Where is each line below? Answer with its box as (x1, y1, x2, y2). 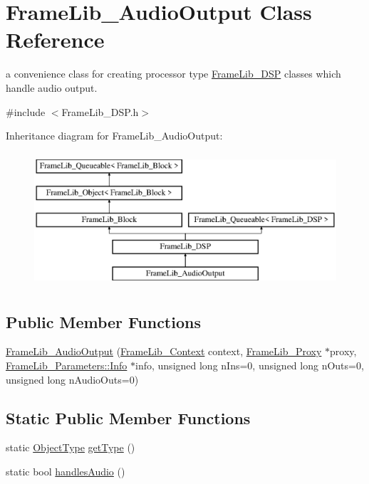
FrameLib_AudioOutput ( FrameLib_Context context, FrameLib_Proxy (6, 344, 322, 359)
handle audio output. (6, 80, 98, 95)
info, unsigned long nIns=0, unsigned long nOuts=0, (135, 358, 364, 373)
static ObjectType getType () (6, 440, 135, 455)
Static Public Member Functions (6, 406, 251, 428)
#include (6, 104, 46, 119)
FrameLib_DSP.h (61, 104, 139, 119)
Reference (6, 25, 105, 54)
